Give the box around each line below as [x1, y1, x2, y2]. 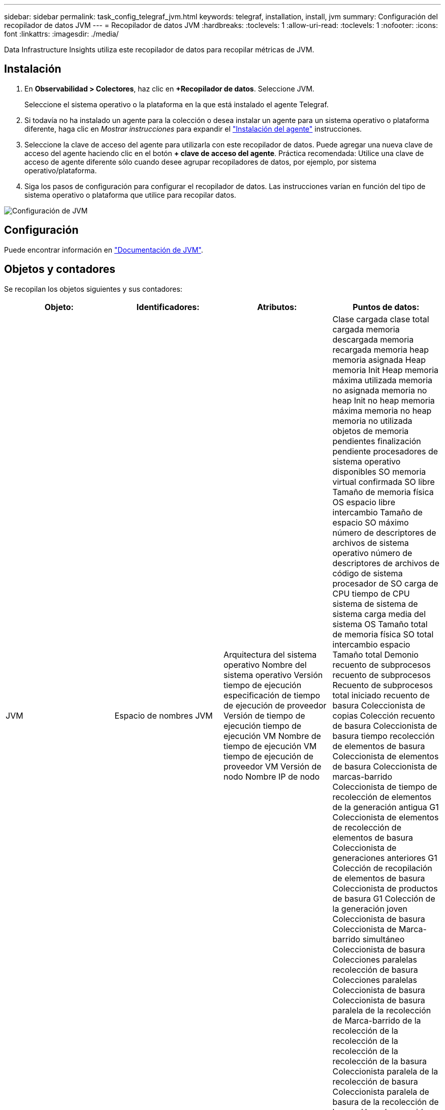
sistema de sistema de [332, 598, 418, 609]
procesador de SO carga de [332, 578, 438, 589]
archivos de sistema [332, 537, 409, 548]
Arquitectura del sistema [224, 649, 317, 660]
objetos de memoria [332, 425, 409, 436]
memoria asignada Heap [332, 354, 426, 365]
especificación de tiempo [224, 690, 321, 700]
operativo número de [332, 547, 412, 558]
